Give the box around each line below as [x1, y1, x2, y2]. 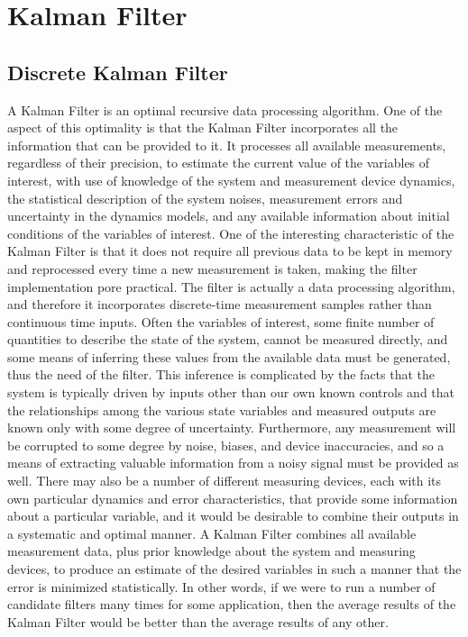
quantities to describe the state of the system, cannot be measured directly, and [7, 330, 448, 349]
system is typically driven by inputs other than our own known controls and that [7, 383, 455, 402]
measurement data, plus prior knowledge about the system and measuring [7, 541, 416, 560]
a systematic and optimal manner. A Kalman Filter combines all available [7, 523, 417, 542]
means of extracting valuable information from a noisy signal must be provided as [7, 453, 459, 472]
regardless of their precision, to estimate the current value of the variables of [7, 153, 430, 172]
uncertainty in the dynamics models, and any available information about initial [7, 206, 450, 225]
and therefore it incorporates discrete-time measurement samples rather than [7, 295, 432, 314]
